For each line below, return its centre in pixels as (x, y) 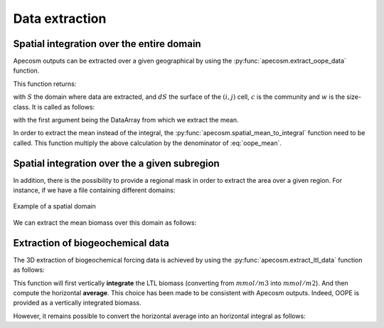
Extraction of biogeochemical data (91, 243)
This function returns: (45, 84)
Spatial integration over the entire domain (107, 44)
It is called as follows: (64, 107)
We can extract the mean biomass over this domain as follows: (105, 222)
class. (22, 107)
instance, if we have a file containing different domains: (94, 190)
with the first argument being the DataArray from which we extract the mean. (126, 120)
